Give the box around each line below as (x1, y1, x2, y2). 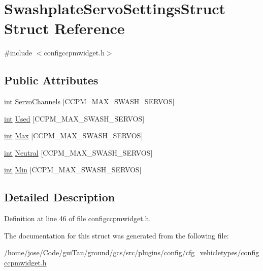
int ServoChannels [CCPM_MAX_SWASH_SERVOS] (4, 96, 175, 107)
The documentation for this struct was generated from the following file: (4, 230, 229, 240)
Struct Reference (4, 18, 125, 39)
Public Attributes (4, 72, 98, 88)
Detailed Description (4, 189, 115, 205)
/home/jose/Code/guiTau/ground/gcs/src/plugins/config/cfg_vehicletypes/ (4, 247, 241, 258)
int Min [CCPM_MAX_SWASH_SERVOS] (4, 164, 142, 175)
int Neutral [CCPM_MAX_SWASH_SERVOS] (4, 147, 153, 158)
